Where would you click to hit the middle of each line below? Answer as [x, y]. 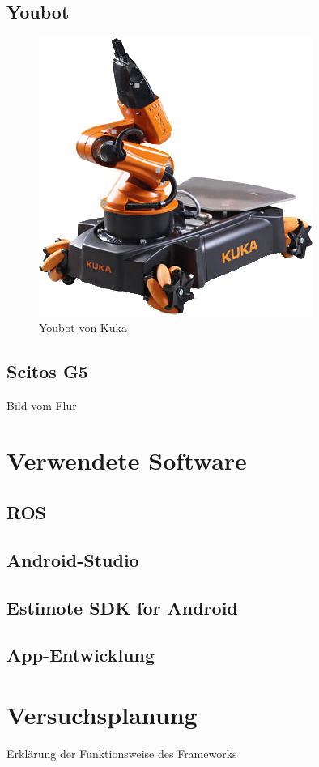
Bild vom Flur [42, 405]
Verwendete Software [127, 460]
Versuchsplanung [102, 714]
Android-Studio [73, 559]
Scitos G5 [47, 371]
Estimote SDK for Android [122, 607]
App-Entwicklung [81, 655]
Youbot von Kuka [83, 327]
